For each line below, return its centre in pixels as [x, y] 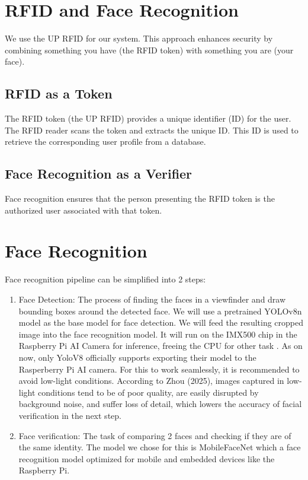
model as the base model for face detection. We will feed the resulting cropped [161, 322]
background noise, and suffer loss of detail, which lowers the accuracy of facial [160, 404]
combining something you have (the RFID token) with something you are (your [149, 50]
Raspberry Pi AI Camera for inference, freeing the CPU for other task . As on [161, 346]
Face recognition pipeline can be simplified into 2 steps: [105, 279]
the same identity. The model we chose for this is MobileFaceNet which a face [160, 447]
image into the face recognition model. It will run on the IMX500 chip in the [158, 334]
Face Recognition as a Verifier [99, 174]
